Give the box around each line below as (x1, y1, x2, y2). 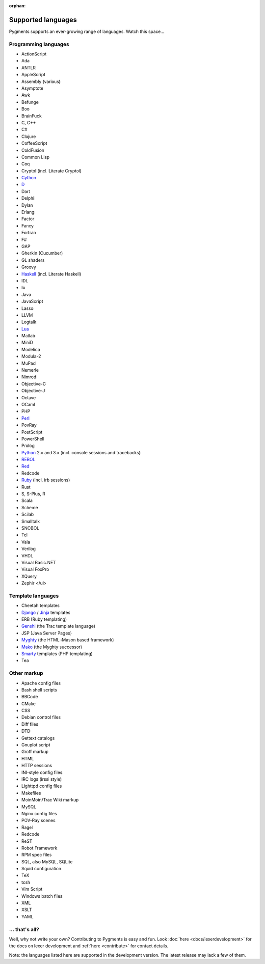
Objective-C (21, 381, 46, 386)
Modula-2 (21, 354, 41, 359)
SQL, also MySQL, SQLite (21, 858, 73, 864)
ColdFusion (21, 147, 45, 153)
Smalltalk (21, 518, 40, 524)
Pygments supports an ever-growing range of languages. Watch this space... (9, 28, 164, 34)
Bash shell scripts (21, 687, 57, 692)
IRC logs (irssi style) (21, 776, 62, 782)
